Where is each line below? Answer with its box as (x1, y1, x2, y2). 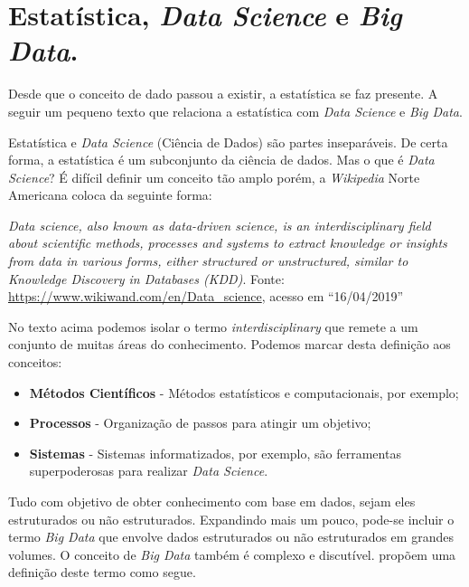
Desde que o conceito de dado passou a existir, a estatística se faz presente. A (8, 84, 438, 103)
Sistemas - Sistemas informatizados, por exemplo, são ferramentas (29, 443, 401, 462)
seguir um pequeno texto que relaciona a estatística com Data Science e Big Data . (8, 101, 463, 120)
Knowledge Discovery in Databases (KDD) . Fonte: (8, 269, 285, 288)
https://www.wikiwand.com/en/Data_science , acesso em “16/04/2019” (8, 287, 404, 306)
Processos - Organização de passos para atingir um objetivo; (29, 413, 371, 432)
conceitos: (8, 353, 62, 372)
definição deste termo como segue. (8, 563, 196, 582)
